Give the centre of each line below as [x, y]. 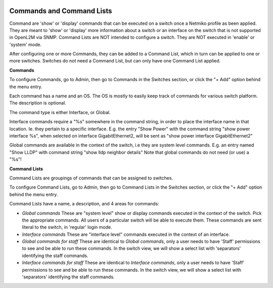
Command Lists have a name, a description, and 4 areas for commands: [84, 204]
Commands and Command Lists [61, 11]
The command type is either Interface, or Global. [60, 112]
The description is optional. [38, 103]
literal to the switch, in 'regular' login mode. [67, 227]
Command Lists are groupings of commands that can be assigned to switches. [91, 178]
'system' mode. [26, 44]
